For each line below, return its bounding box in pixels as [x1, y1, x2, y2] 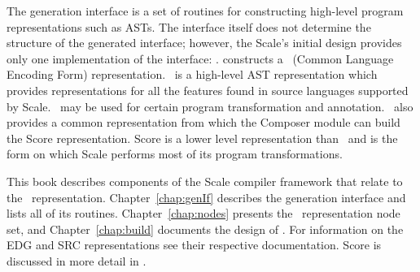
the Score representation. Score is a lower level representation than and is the [7, 129, 398, 146]
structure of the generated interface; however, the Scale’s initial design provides [7, 34, 402, 51]
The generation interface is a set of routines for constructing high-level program [7, 2, 404, 19]
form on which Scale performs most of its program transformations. [7, 145, 343, 162]
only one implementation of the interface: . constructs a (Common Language [7, 50, 394, 67]
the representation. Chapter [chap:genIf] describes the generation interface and [7, 188, 406, 205]
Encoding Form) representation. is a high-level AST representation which [7, 66, 378, 83]
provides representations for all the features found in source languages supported [7, 81, 409, 98]
